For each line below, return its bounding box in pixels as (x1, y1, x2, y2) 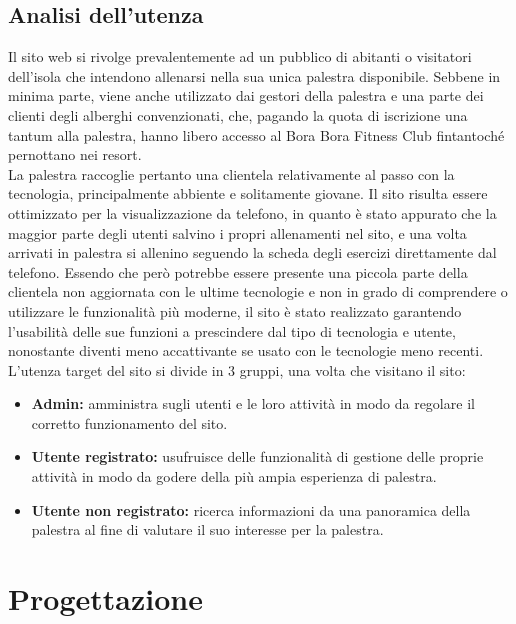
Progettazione (8, 578, 203, 619)
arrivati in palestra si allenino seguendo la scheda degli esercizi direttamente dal (8, 242, 497, 263)
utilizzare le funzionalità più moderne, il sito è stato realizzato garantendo (8, 300, 462, 321)
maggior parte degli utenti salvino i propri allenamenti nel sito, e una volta (8, 222, 467, 243)
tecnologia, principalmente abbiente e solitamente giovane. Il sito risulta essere (8, 183, 488, 204)
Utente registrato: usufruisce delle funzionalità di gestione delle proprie (31, 446, 484, 467)
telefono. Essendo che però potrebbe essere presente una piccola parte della (8, 261, 468, 282)
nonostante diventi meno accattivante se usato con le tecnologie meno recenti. (8, 340, 484, 361)
